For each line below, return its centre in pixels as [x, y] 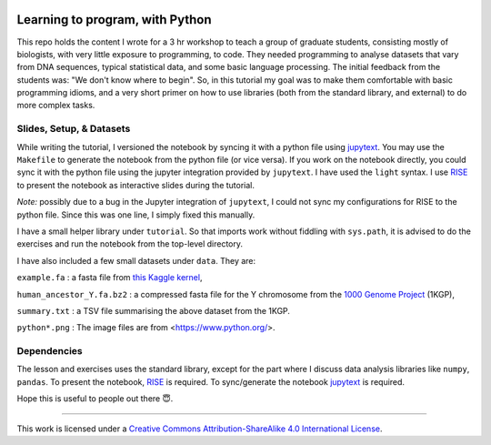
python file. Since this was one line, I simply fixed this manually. [136, 215]
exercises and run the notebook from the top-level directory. [130, 244]
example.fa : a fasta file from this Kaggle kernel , [110, 278]
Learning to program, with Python [114, 20]
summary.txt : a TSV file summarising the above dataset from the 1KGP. [154, 310]
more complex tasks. [56, 106]
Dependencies [50, 351]
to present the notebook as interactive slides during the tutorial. [135, 185]
